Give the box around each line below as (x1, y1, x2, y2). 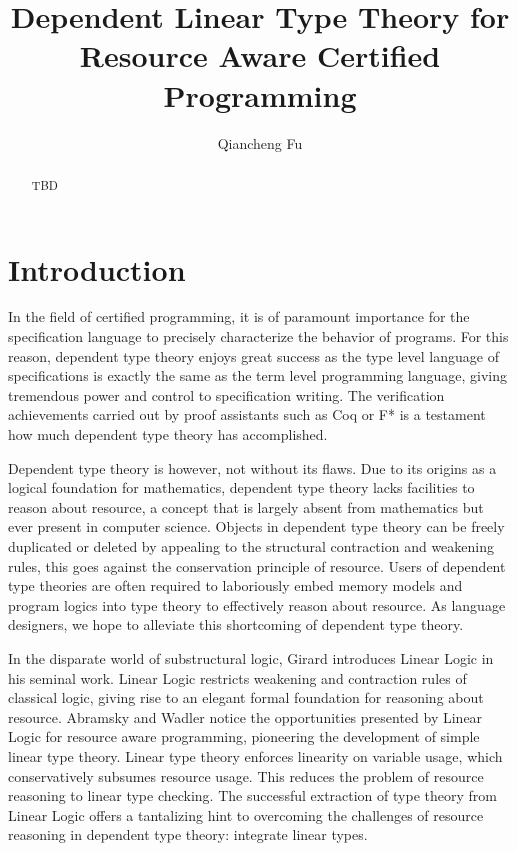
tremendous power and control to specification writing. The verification (8, 384, 445, 405)
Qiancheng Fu (217, 132, 303, 153)
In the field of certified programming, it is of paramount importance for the (8, 306, 470, 327)
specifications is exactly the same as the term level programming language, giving (8, 365, 508, 386)
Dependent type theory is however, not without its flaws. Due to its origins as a (8, 457, 497, 478)
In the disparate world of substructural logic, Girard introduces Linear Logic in (8, 647, 494, 668)
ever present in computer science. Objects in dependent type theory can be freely (8, 516, 505, 537)
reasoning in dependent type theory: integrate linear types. (8, 824, 368, 845)
